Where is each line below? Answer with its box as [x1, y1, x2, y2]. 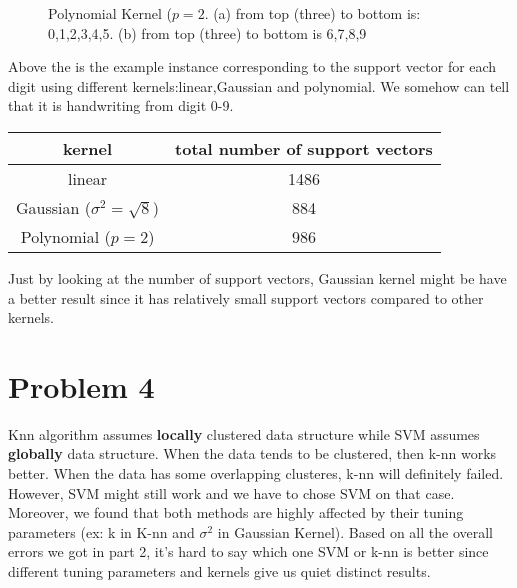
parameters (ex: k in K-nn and [8, 521, 195, 542]
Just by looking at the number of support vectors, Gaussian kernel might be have [8, 267, 507, 288]
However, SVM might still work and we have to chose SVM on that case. [8, 482, 455, 503]
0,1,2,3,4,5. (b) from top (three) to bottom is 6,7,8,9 [48, 22, 367, 43]
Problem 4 [8, 365, 155, 406]
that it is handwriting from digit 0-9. [8, 95, 234, 116]
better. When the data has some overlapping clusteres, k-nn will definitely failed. [8, 463, 504, 484]
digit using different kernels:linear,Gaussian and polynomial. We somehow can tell [8, 75, 510, 96]
